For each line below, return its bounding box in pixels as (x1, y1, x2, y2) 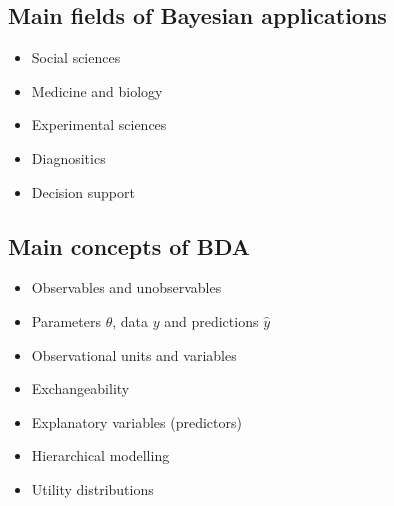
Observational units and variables (31, 344, 237, 365)
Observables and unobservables (31, 277, 222, 298)
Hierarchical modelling (31, 445, 170, 466)
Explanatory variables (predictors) (31, 411, 242, 432)
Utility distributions (31, 478, 154, 499)
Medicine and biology (31, 80, 163, 101)
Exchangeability (31, 378, 130, 399)
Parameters (31, 310, 101, 331)
